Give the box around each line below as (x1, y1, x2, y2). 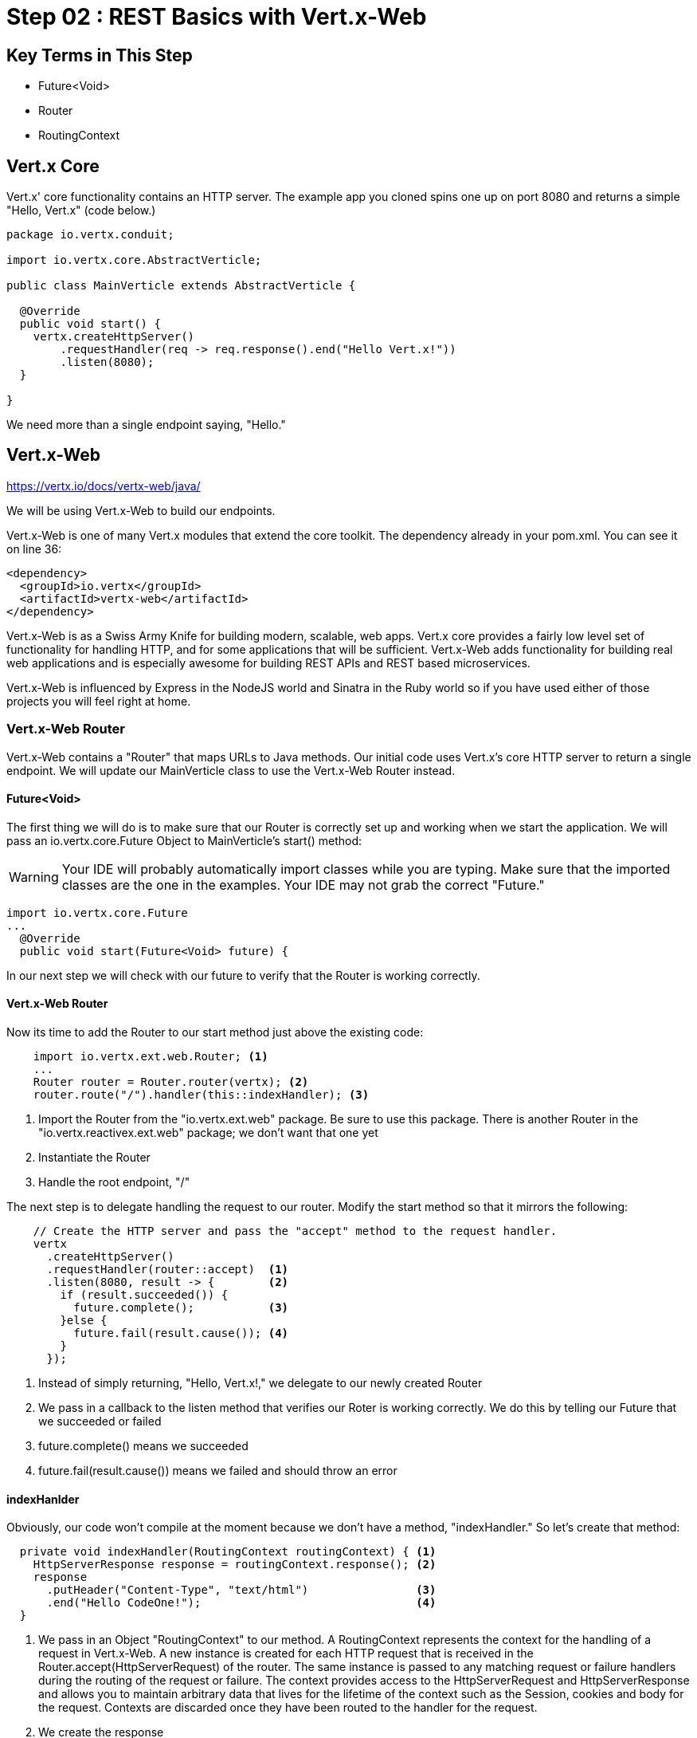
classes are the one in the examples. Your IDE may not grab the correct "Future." (61, 876, 545, 893)
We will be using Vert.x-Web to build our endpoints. (6, 503, 276, 517)
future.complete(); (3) (73, 1301, 289, 1315)
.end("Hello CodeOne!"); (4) (46, 1596, 437, 1610)
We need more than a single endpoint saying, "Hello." (6, 418, 286, 432)
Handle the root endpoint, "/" (38, 1175, 190, 1189)
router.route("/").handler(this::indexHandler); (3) (33, 1088, 370, 1102)
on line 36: (6, 541, 62, 556)
